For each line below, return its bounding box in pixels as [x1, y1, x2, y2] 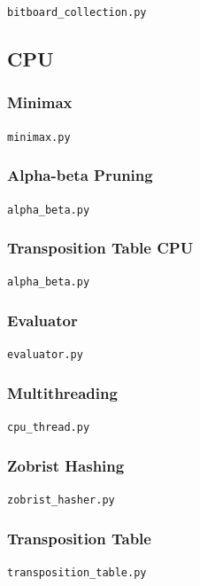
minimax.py [7, 130, 71, 144]
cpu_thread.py [7, 421, 90, 434]
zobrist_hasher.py [7, 494, 115, 507]
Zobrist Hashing [7, 454, 125, 476]
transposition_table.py [7, 566, 147, 579]
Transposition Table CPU [7, 237, 194, 259]
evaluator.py [7, 348, 83, 362]
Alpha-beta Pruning [7, 164, 153, 186]
